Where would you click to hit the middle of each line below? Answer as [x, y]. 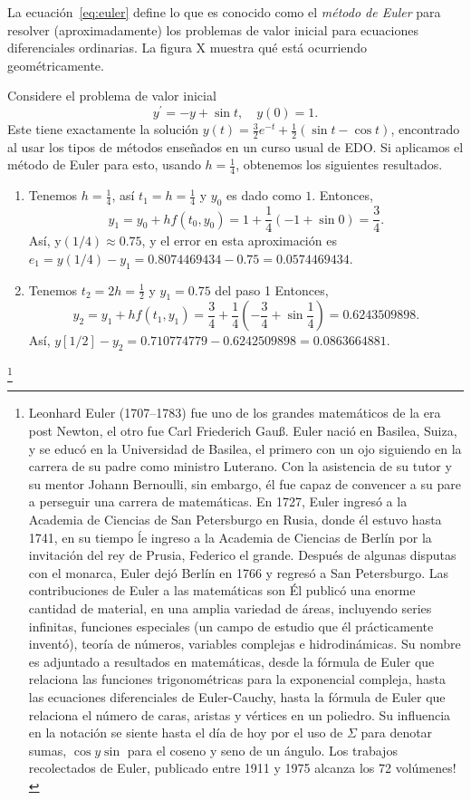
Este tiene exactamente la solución [103, 129]
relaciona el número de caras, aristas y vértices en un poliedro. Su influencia [240, 714]
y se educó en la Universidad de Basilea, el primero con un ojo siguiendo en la [245, 448]
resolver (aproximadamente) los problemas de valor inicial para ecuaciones [213, 29]
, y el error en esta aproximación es [239, 241]
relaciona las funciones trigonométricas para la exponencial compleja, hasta [237, 679]
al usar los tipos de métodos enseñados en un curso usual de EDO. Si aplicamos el [235, 146]
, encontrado [425, 129]
